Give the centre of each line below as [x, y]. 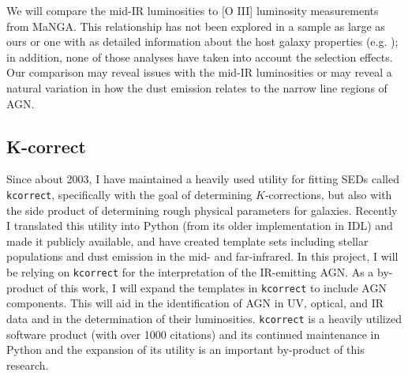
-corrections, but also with [328, 194]
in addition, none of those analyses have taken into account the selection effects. [200, 56]
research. [28, 365]
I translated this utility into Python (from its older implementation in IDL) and [200, 226]
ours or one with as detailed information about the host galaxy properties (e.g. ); [202, 41]
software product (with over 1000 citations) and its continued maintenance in [193, 334]
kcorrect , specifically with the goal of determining [129, 194]
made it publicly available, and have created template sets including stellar [187, 241]
